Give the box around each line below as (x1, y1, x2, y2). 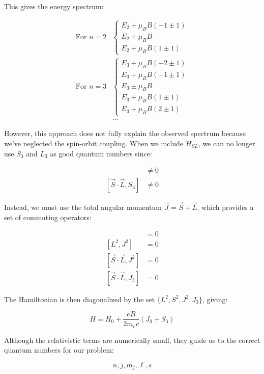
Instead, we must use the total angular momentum (4, 202, 162, 212)
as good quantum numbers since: (50, 148, 152, 158)
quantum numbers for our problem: (4, 344, 114, 355)
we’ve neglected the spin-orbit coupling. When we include (4, 138, 184, 148)
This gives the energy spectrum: (4, 1, 104, 11)
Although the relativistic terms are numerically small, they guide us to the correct (4, 334, 260, 345)
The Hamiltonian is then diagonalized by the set (4, 293, 155, 304)
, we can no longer (198, 138, 255, 148)
